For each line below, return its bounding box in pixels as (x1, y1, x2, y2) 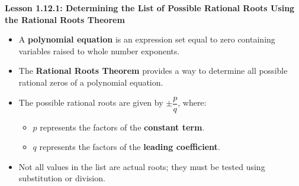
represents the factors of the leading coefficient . (39, 141, 220, 153)
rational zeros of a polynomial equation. (18, 76, 163, 88)
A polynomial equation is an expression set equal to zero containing (18, 33, 275, 45)
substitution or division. (18, 172, 105, 184)
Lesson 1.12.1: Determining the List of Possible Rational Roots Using (5, 2, 295, 14)
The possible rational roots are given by (18, 96, 163, 109)
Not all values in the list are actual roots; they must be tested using (18, 160, 265, 172)
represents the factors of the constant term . (40, 120, 205, 133)
